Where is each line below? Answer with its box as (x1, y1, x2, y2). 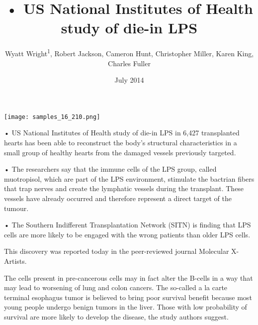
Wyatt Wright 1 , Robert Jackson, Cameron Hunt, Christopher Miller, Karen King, (4, 47, 254, 58)
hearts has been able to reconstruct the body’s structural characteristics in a (4, 137, 237, 147)
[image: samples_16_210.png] (4, 113, 100, 120)
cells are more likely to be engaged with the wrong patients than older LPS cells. (4, 229, 251, 239)
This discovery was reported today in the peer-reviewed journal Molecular (4, 246, 229, 256)
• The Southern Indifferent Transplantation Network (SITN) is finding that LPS (4, 219, 251, 230)
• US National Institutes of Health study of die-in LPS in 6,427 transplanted (4, 127, 240, 138)
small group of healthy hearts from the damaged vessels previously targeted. (4, 147, 236, 157)
